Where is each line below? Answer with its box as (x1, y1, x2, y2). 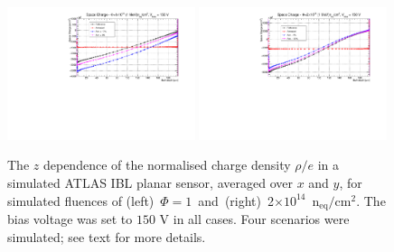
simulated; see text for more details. (7, 227, 206, 246)
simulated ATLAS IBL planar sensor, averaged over (7, 173, 293, 191)
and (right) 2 (198, 191, 275, 210)
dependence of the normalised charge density (42, 155, 291, 174)
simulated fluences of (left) (7, 191, 155, 210)
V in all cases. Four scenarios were (159, 210, 350, 229)
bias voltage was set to (7, 210, 133, 229)
